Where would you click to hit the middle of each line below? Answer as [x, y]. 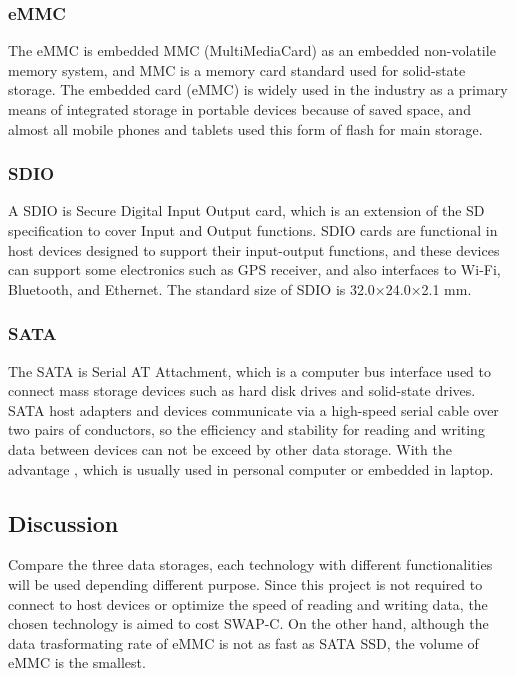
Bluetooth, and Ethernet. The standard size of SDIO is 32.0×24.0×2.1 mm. [240, 288]
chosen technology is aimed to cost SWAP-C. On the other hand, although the [248, 623]
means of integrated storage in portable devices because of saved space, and [239, 109]
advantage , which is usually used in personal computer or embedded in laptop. [251, 468]
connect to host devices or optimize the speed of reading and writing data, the [248, 603]
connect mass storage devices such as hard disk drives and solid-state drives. [242, 390]
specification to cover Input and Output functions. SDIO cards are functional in [253, 230]
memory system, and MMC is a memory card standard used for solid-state [237, 69]
